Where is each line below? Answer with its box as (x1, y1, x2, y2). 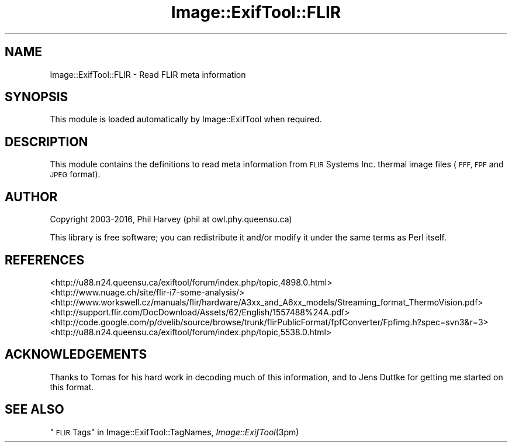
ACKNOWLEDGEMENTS (5, 347, 147, 362)
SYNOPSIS (5, 90, 68, 105)
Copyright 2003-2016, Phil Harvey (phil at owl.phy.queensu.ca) (50, 214, 292, 225)
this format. (50, 381, 94, 392)
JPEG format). (50, 169, 101, 180)
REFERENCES (5, 252, 85, 267)
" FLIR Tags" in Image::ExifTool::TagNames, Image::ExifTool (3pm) (50, 427, 299, 437)
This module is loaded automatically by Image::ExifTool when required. (50, 114, 322, 125)
